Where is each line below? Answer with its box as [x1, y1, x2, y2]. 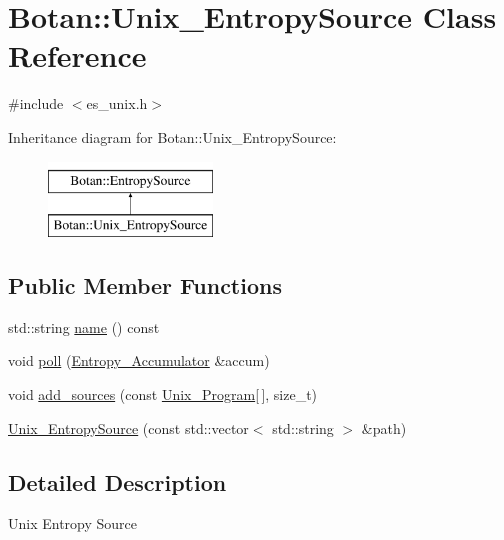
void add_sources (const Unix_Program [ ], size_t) [8, 384, 318, 405]
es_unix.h [86, 93, 148, 114]
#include [8, 93, 64, 114]
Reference [8, 35, 147, 76]
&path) [361, 417, 407, 438]
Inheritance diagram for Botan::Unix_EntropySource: [8, 126, 337, 147]
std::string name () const [8, 316, 160, 337]
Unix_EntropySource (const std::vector [8, 417, 249, 438]
